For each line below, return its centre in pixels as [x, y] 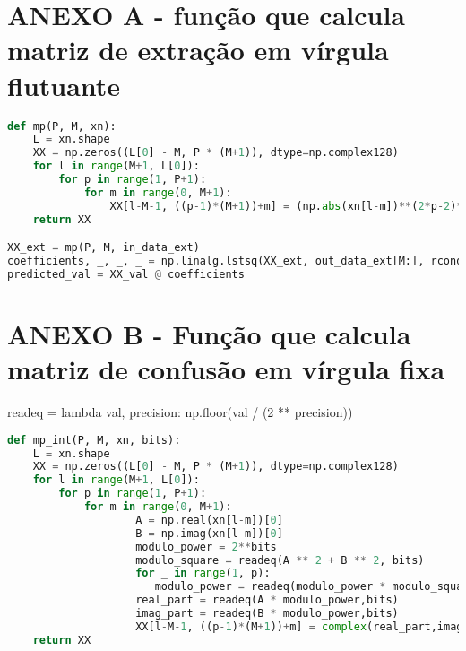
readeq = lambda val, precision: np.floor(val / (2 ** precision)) [180, 412]
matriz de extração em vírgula [198, 50]
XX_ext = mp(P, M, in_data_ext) [104, 248]
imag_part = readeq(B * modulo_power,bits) [267, 614]
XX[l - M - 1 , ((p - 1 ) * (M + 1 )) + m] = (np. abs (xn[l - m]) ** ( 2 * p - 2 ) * [286, 206]
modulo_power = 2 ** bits [206, 547]
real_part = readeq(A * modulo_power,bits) [267, 600]
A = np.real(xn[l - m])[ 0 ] [209, 520]
